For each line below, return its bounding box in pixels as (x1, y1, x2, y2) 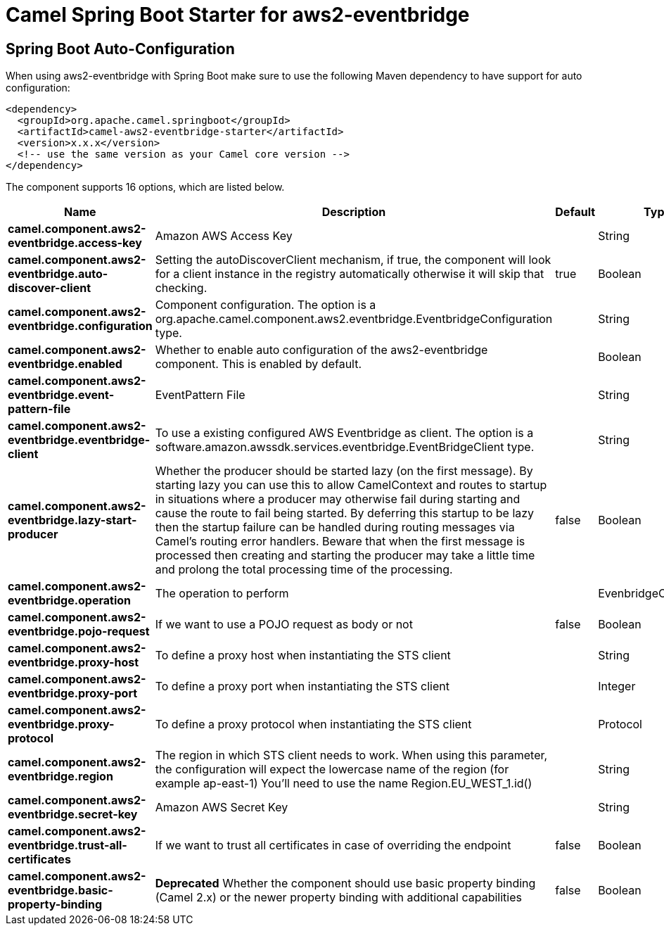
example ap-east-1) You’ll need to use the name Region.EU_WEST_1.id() (155, 776, 532, 791)
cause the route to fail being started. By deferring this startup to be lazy (155, 506, 535, 521)
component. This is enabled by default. (155, 357, 362, 372)
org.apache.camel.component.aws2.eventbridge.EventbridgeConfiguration (155, 312, 553, 327)
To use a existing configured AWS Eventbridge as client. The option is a (155, 426, 534, 441)
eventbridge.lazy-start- (8, 513, 137, 528)
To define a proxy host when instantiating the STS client (155, 648, 451, 663)
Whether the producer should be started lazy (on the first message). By (155, 464, 533, 479)
